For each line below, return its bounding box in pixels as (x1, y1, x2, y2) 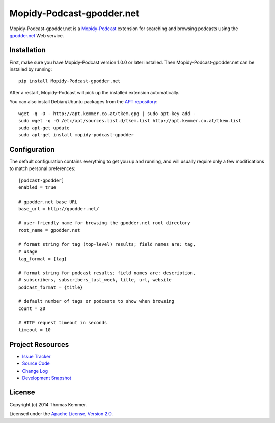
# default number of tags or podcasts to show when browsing (18, 298, 174, 304)
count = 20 (18, 305, 46, 312)
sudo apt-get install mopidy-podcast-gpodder (18, 132, 134, 137)
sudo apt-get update (18, 125, 70, 131)
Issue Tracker (22, 353, 51, 359)
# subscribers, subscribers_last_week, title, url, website (18, 277, 172, 283)
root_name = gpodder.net (18, 227, 80, 233)
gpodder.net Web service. (9, 32, 64, 38)
